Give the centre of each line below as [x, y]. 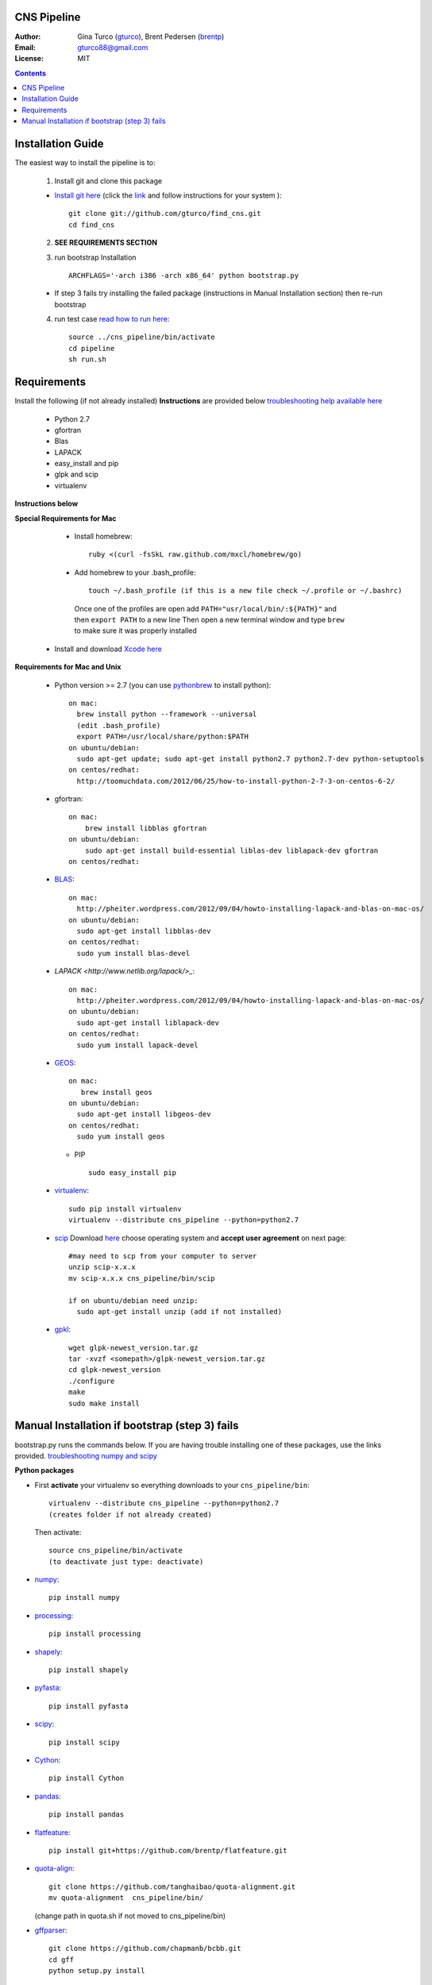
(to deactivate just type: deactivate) [126, 1561]
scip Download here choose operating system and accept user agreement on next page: [201, 1238]
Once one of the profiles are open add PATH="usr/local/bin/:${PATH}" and [206, 608]
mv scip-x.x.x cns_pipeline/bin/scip [142, 1278]
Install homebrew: [103, 537]
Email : [25, 47]
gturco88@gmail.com [113, 47]
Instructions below [46, 503]
